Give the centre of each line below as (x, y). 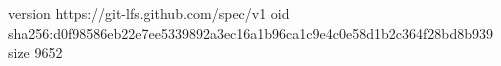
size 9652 (35, 52)
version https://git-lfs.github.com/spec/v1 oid (149, 13)
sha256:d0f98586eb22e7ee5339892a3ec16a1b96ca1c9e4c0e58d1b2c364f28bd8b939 (251, 32)
